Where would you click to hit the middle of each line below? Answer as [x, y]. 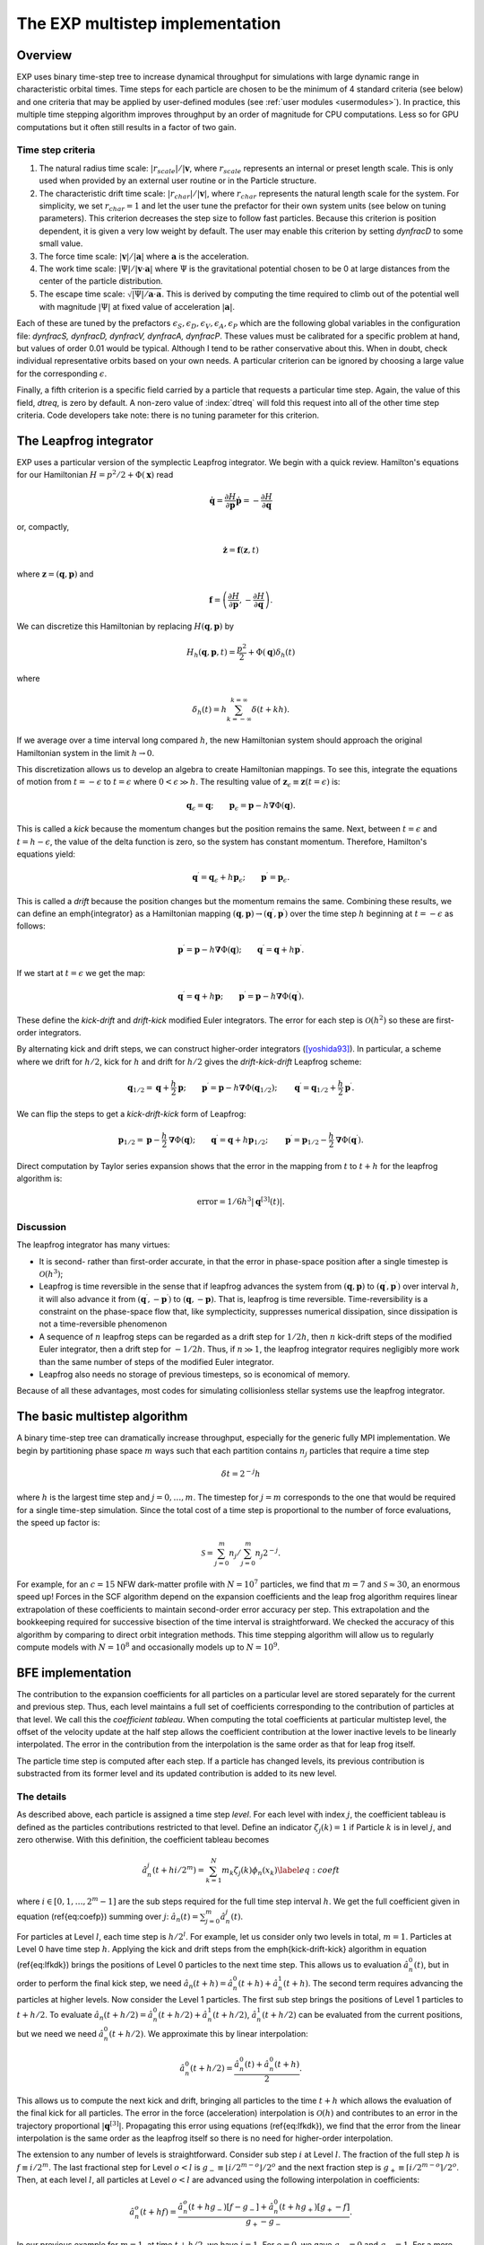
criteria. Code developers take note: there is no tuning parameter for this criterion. [168, 415]
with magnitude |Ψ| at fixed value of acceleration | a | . [137, 306]
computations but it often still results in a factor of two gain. [126, 127]
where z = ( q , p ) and [55, 574]
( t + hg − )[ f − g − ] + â [231, 2208]
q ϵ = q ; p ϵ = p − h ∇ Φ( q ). [241, 806]
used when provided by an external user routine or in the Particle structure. [178, 180]
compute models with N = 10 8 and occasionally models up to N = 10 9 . [148, 1646]
